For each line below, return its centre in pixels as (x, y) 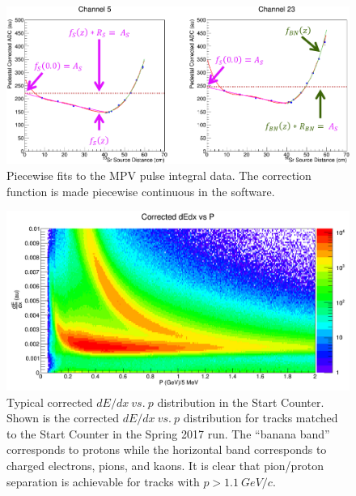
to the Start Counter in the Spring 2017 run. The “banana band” (168, 433)
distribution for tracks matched (261, 418)
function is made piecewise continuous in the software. (141, 191)
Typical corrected (50, 402)
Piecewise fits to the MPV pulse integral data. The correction (159, 175)
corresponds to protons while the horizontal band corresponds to (167, 449)
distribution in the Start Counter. (241, 402)
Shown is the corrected (63, 418)
